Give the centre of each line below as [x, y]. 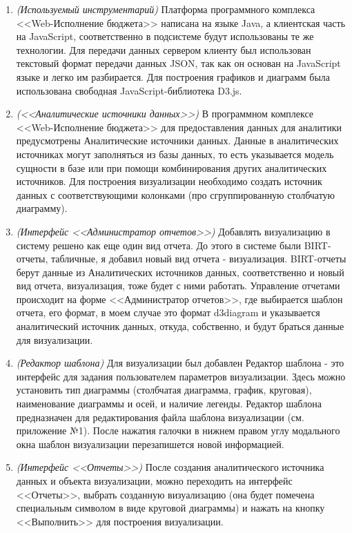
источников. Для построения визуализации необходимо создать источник [169, 181]
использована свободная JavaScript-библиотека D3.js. [129, 90]
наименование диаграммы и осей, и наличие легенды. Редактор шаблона [169, 404]
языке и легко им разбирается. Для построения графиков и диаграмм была [173, 76]
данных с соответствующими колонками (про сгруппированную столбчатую [176, 194]
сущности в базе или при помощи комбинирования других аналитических [172, 167]
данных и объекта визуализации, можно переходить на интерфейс [154, 481]
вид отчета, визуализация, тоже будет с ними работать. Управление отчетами [178, 285]
